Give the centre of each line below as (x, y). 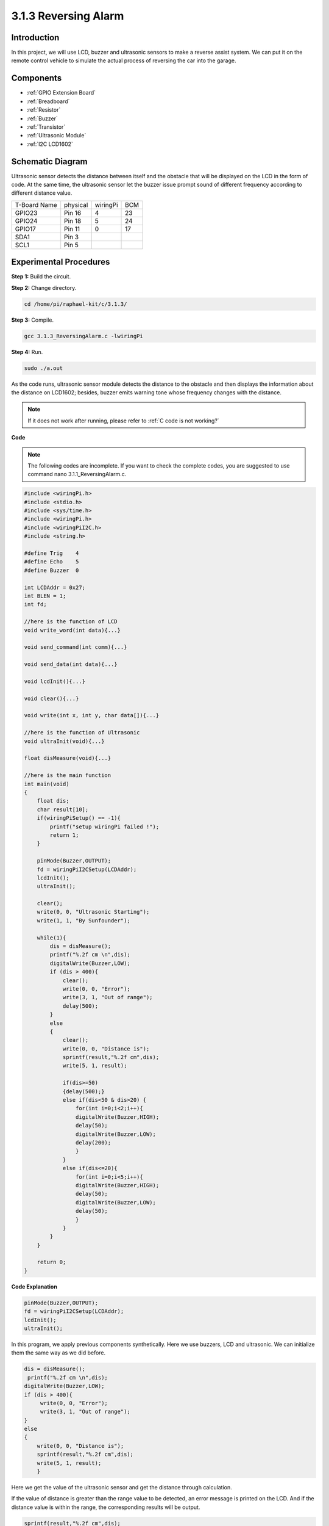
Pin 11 (72, 229)
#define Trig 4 (51, 553)
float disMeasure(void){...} (68, 758)
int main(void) (47, 784)
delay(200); (93, 1142)
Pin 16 (73, 212)
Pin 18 (73, 221)
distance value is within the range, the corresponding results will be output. (106, 1507)
